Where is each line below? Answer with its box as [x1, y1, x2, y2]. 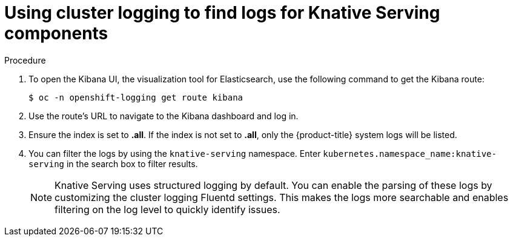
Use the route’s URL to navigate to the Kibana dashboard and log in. [28, 110, 299, 121]
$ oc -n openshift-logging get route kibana [28, 92, 243, 102]
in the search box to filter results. [66, 158, 198, 169]
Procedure [4, 54, 46, 65]
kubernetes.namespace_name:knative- [323, 148, 497, 159]
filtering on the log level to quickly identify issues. [55, 203, 280, 216]
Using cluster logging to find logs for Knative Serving [4, 2, 440, 23]
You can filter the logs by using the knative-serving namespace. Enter [28, 148, 321, 159]
